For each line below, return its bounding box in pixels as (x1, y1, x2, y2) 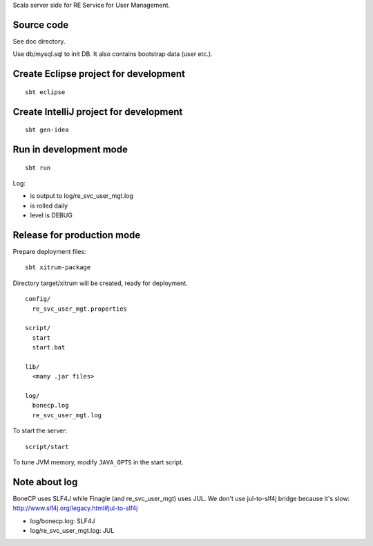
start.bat (32, 343, 66, 352)
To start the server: (12, 426, 68, 435)
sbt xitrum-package (25, 264, 91, 271)
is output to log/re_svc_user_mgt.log (30, 192, 134, 200)
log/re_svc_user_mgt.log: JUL (30, 527, 115, 535)
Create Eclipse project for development (12, 68, 186, 80)
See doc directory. (12, 37, 66, 45)
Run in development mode (12, 143, 128, 155)
